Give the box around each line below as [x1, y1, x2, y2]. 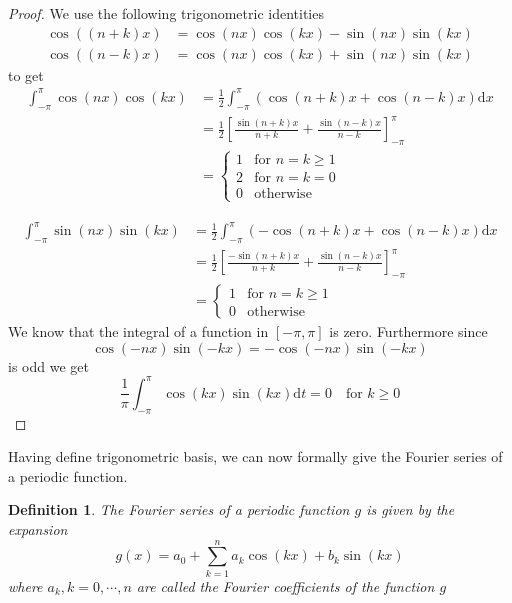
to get [8, 64, 44, 85]
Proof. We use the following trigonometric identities [8, 3, 324, 23]
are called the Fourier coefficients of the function [136, 575, 435, 596]
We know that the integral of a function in [8, 321, 269, 342]
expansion [8, 519, 68, 540]
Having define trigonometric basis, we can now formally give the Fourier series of [8, 446, 503, 467]
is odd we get [8, 355, 89, 376]
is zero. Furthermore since [329, 321, 488, 342]
